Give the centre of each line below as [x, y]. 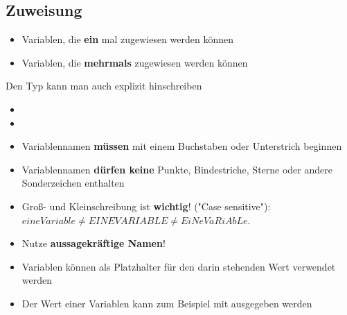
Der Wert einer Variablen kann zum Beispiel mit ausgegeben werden [167, 303]
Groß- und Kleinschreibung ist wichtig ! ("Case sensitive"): [146, 206]
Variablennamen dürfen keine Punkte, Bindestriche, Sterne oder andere [177, 169]
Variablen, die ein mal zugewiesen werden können [128, 39]
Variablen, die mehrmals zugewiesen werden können [135, 62]
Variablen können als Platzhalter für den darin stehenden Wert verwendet [179, 266]
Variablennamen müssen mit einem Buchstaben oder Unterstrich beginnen [182, 146]
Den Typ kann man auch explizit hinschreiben [104, 86]
